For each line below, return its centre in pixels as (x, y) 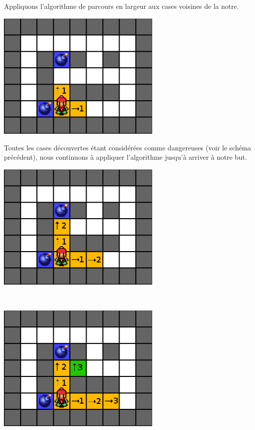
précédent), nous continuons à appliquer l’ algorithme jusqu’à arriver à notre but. (126, 157)
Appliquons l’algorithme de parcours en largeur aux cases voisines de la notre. (122, 6)
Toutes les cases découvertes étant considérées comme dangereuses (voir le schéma (128, 147)
